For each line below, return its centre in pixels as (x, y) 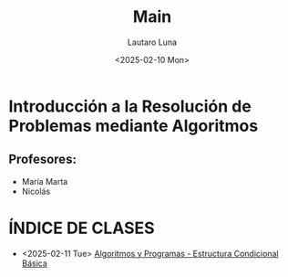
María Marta (45, 181)
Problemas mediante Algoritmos (134, 126)
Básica (34, 263)
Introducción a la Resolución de (130, 106)
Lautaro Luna (152, 42)
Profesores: (42, 160)
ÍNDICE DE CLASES (82, 228)
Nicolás (36, 191)
